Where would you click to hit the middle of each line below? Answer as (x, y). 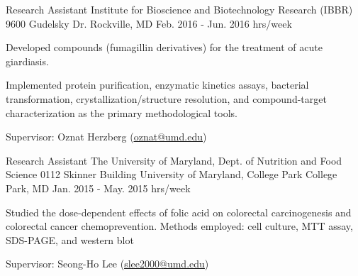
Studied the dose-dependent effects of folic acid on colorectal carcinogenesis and (179, 212)
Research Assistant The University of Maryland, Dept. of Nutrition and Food (174, 160)
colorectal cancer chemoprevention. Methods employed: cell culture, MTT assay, (179, 226)
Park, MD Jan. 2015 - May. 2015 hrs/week (98, 188)
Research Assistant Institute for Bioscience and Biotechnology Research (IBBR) (179, 9)
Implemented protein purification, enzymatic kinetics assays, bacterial (157, 85)
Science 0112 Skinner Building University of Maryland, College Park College (172, 174)
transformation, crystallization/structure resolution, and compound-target (166, 98)
